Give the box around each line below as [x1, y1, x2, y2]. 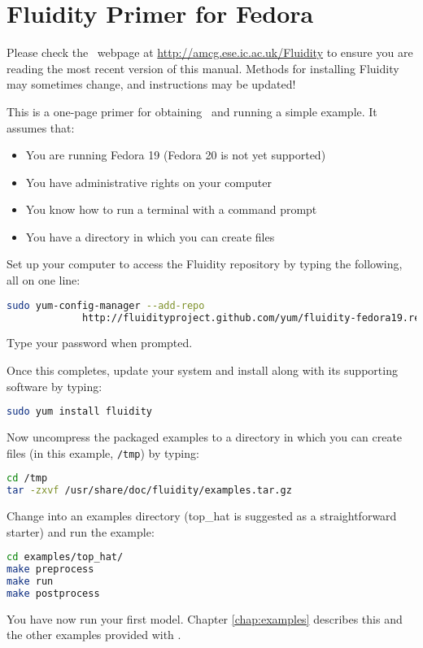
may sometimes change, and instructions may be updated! [7, 76, 296, 93]
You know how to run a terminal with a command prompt [25, 201, 317, 218]
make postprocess [7, 587, 100, 599]
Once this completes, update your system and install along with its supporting [7, 362, 398, 378]
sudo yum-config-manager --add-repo [7, 299, 205, 311]
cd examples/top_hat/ [7, 551, 124, 563]
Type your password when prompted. [7, 334, 193, 351]
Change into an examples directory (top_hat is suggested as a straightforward [7, 507, 397, 524]
